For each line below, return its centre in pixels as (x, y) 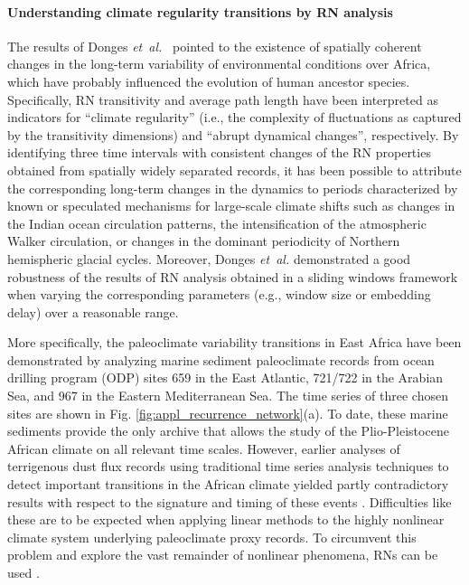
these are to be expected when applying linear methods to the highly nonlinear (226, 519)
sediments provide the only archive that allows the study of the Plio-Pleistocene (228, 431)
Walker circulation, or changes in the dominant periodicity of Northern (204, 241)
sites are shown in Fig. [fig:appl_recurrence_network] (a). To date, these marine (228, 413)
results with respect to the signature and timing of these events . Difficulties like (230, 501)
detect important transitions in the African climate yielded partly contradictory (228, 484)
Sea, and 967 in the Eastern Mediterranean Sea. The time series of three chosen (228, 396)
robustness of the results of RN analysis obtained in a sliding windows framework (233, 276)
